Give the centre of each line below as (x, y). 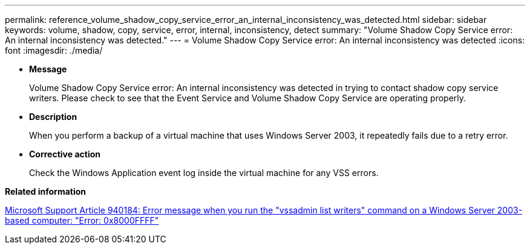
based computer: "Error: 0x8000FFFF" (82, 220)
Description (53, 117)
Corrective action (65, 154)
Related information (46, 191)
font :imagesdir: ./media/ (54, 50)
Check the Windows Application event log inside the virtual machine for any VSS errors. (204, 173)
